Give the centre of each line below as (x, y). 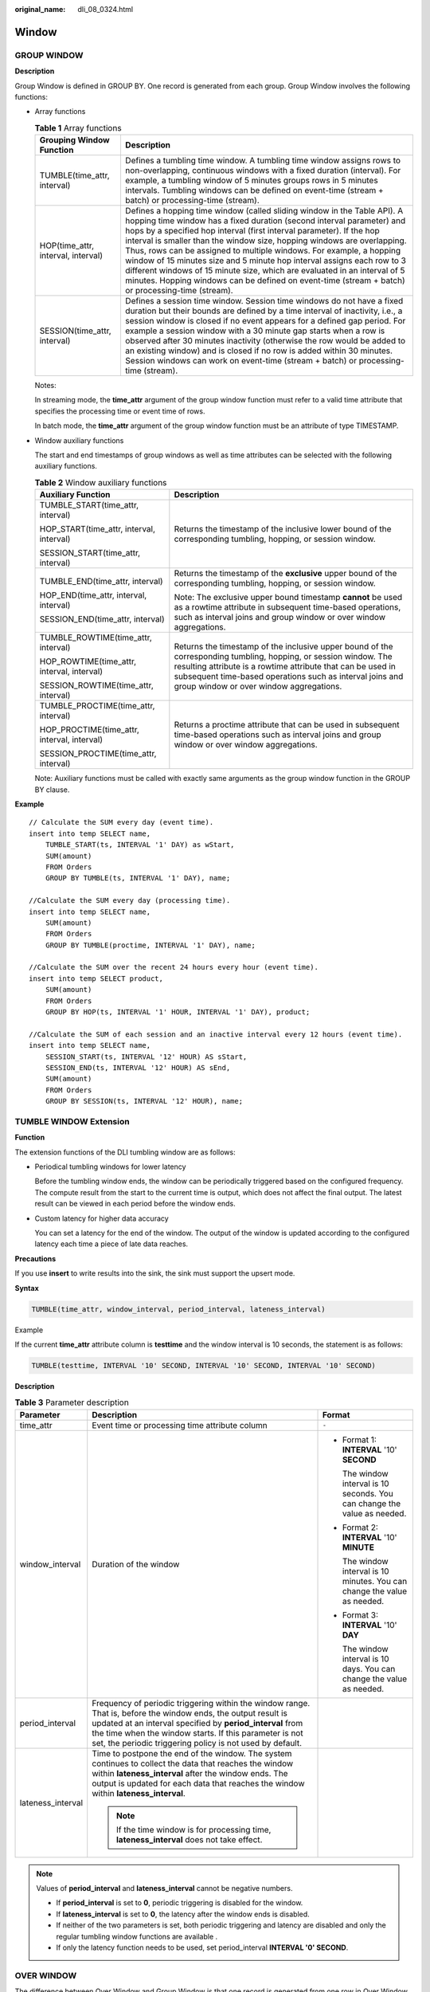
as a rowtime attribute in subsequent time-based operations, (287, 607)
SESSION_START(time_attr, (90, 553)
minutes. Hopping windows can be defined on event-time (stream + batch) (265, 280)
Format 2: (360, 1527)
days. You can (369, 1668)
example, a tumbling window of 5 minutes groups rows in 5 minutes (251, 181)
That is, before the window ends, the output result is (190, 1713)
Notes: (45, 386)
